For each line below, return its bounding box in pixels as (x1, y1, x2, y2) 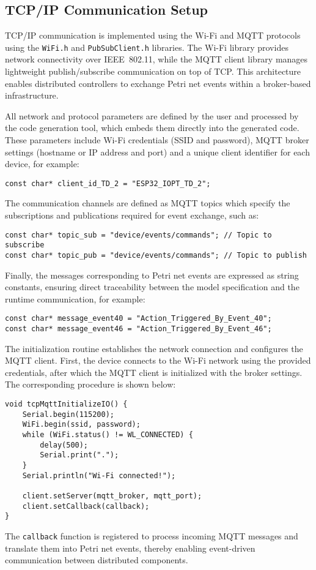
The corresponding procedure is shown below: (5, 378, 176, 391)
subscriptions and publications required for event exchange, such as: (5, 209, 259, 222)
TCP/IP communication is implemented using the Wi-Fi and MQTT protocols (5, 29, 301, 42)
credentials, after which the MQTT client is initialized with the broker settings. (5, 366, 303, 378)
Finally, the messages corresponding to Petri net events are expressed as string (5, 268, 299, 281)
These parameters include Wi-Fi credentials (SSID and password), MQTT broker (5, 133, 309, 146)
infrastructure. (5, 89, 59, 102)
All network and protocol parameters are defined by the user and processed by (5, 109, 299, 122)
